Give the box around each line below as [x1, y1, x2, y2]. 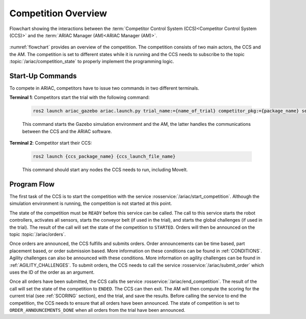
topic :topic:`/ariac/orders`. [9, 231, 66, 237]
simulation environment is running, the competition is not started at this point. [9, 200, 172, 206]
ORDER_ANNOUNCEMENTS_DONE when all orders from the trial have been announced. [9, 307, 186, 313]
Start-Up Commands [9, 71, 77, 80]
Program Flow [9, 180, 55, 189]
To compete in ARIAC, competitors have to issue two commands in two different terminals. [9, 85, 199, 91]
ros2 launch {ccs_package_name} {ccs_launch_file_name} [33, 153, 176, 159]
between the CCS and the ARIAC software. [22, 128, 112, 135]
